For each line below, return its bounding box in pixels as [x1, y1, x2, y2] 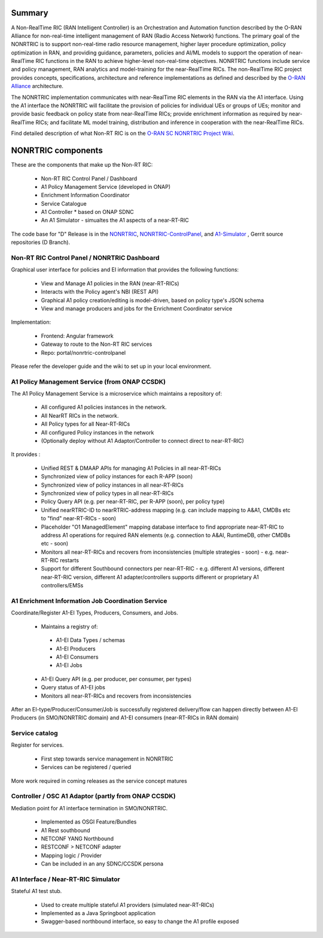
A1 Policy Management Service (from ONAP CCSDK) [11, 378, 166, 386]
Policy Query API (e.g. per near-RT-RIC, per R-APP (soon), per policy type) [41, 498, 225, 505]
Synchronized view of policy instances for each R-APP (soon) [41, 473, 193, 480]
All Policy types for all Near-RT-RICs [41, 420, 130, 428]
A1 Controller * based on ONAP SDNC [41, 209, 134, 216]
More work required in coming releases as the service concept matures [11, 777, 188, 785]
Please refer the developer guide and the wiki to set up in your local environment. [11, 363, 212, 370]
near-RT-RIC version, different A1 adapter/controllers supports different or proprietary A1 [41, 573, 260, 581]
